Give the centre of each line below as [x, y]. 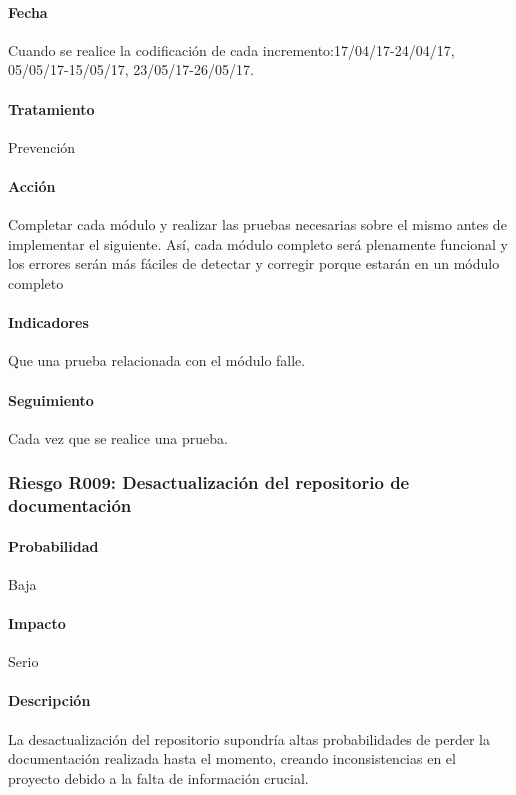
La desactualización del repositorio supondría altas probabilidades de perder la [249, 738]
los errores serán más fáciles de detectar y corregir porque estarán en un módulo [254, 263]
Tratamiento [51, 108]
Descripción [49, 700]
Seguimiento [51, 399]
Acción [32, 185]
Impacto [37, 623]
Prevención [42, 146]
